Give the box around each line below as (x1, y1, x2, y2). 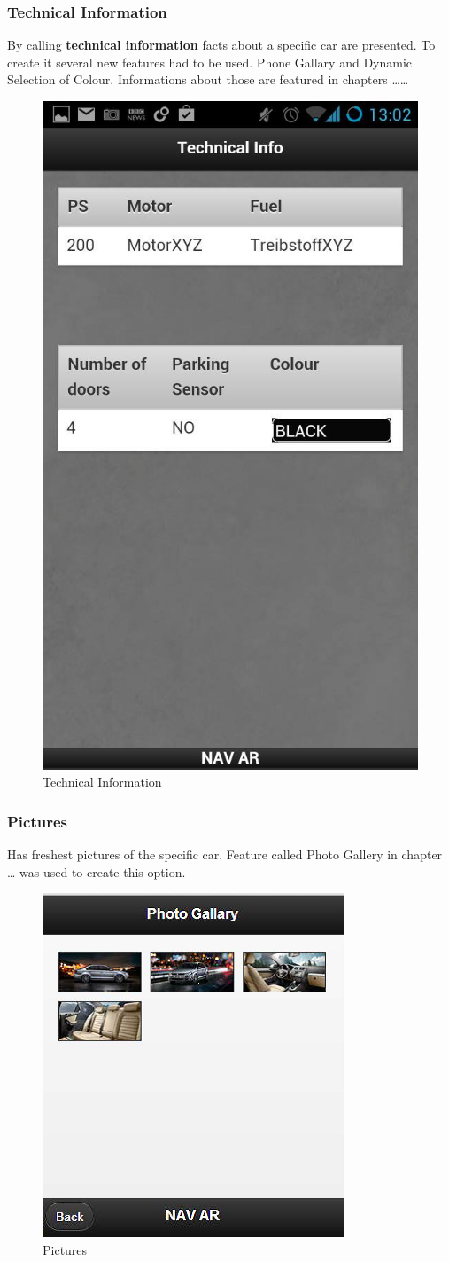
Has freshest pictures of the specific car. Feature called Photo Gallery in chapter (7, 845, 443, 864)
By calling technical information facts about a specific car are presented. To (7, 35, 436, 54)
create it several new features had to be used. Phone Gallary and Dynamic (7, 52, 413, 71)
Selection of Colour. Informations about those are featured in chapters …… (7, 70, 409, 89)
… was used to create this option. (7, 862, 186, 881)
